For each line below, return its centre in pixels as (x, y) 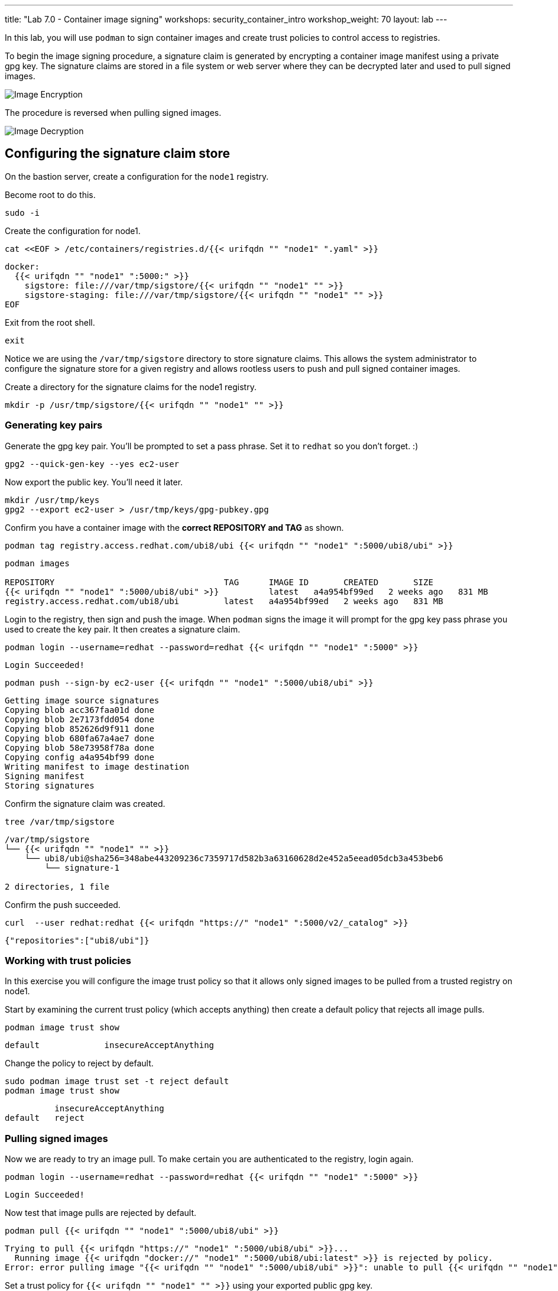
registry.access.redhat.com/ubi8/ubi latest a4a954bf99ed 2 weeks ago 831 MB (224, 601)
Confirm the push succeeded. (63, 904)
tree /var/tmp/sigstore (60, 821)
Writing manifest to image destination (97, 766)
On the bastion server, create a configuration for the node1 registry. (137, 176)
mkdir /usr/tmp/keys (52, 500)
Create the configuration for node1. (73, 231)
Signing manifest (45, 776)
